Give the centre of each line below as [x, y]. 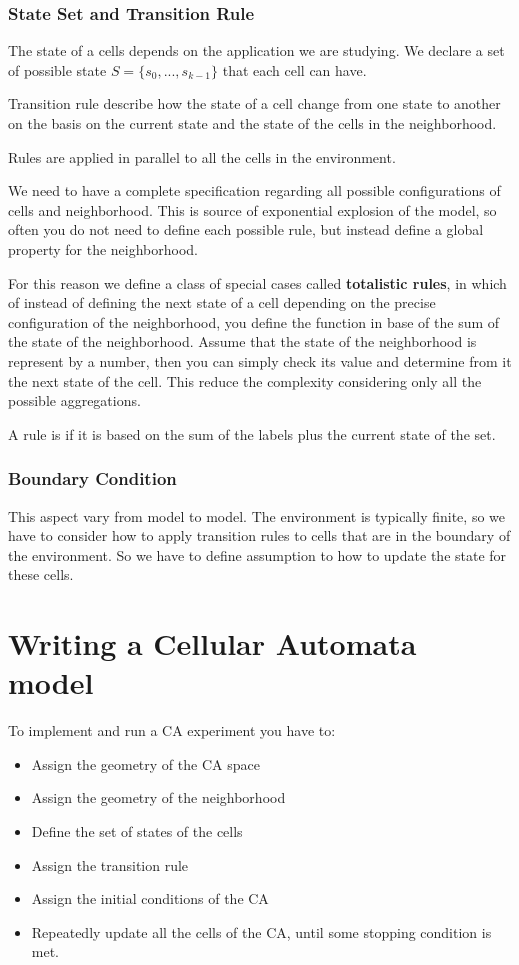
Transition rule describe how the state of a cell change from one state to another [254, 103]
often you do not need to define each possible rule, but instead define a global [246, 229]
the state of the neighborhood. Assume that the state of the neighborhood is [242, 341]
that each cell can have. [294, 69]
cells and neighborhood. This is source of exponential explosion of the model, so [252, 209]
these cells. [41, 574]
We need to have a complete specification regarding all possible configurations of [254, 190]
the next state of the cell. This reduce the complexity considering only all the [245, 380]
